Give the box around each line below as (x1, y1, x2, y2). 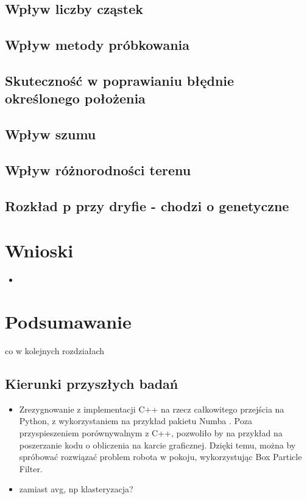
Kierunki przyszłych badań (5, 374, 178, 393)
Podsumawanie (5, 309, 132, 333)
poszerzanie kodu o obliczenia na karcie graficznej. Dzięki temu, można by (19, 438, 296, 451)
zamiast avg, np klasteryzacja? (19, 483, 133, 495)
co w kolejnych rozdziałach (5, 344, 105, 357)
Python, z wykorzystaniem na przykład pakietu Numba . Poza (19, 414, 252, 427)
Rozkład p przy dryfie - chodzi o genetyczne (5, 196, 289, 215)
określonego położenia (5, 89, 146, 108)
